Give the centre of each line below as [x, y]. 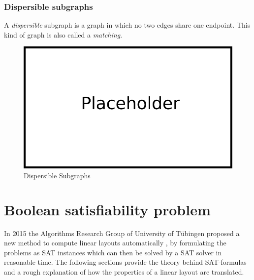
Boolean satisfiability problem [107, 209]
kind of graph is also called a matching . [63, 34]
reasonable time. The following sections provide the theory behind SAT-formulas [125, 262]
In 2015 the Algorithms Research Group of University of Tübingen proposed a [122, 233]
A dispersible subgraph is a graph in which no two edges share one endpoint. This [127, 25]
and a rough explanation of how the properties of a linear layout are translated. [124, 271]
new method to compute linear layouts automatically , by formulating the [115, 243]
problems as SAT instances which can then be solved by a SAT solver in [113, 252]
